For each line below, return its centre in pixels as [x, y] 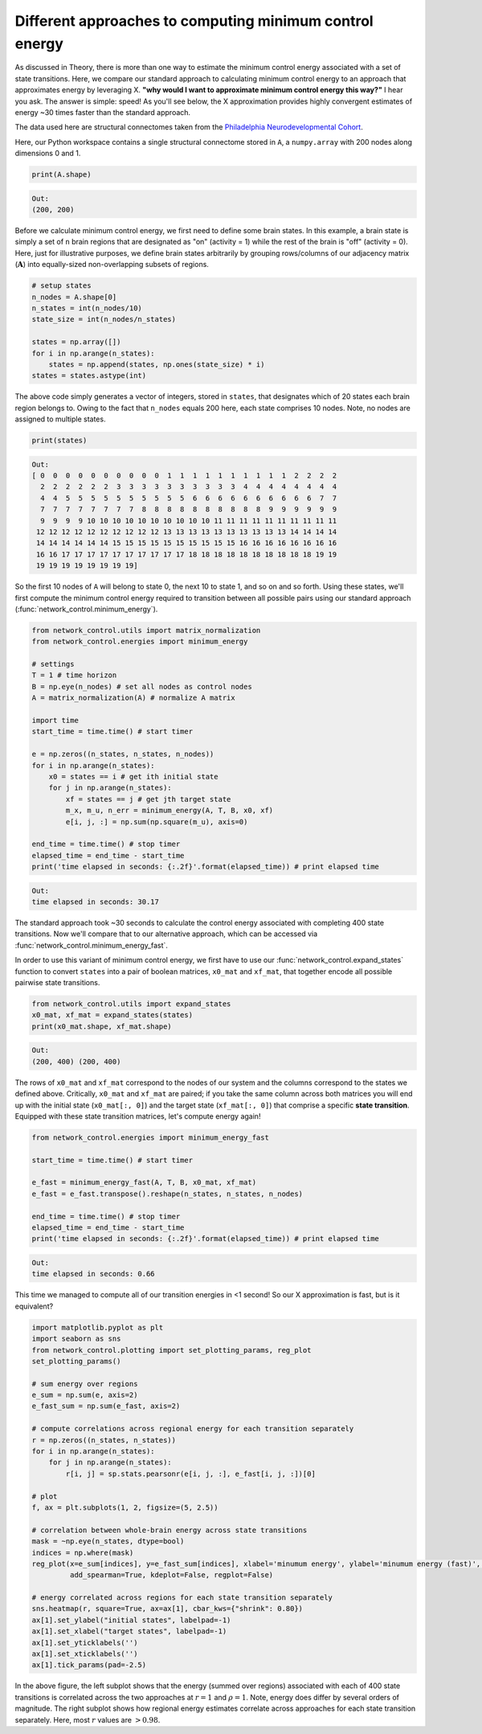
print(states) [59, 441]
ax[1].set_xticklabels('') [85, 1654]
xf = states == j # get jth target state [148, 799]
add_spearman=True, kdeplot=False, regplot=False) [172, 1575]
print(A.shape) [61, 175]
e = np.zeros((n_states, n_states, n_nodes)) [123, 754]
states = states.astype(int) [89, 376]
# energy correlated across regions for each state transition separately [182, 1598]
